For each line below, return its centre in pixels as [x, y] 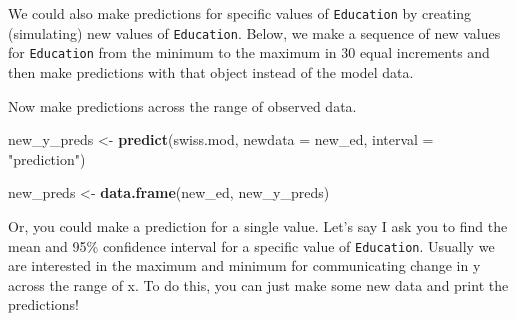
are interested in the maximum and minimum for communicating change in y [244, 265]
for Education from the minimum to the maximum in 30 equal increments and [249, 52]
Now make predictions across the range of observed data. [182, 105]
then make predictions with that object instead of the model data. [211, 71]
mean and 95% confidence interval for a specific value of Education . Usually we [251, 245]
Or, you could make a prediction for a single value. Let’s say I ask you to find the [258, 225]
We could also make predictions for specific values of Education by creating [240, 13]
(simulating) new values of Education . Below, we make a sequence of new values [254, 32]
